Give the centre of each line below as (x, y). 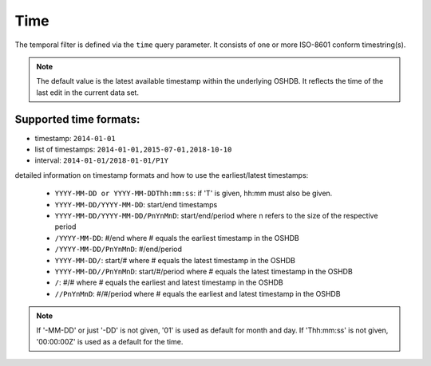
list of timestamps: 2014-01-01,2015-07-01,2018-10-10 (133, 150)
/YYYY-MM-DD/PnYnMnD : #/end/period (119, 249)
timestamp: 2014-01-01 (75, 138)
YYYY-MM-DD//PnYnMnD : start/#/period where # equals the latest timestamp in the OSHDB (204, 271)
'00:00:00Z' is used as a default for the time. (110, 341)
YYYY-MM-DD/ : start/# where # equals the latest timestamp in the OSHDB (175, 260)
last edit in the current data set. (88, 92)
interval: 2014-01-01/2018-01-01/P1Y (102, 160)
